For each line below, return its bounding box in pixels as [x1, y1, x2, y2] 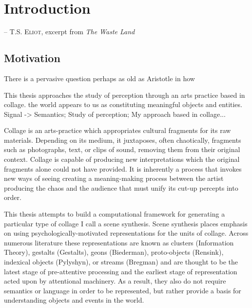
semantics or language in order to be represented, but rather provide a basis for [4, 285, 241, 295]
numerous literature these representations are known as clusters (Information [4, 237, 234, 247]
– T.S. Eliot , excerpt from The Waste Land [4, 26, 135, 37]
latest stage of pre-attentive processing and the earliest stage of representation [4, 266, 237, 276]
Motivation [4, 50, 60, 66]
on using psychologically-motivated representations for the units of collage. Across [4, 228, 249, 238]
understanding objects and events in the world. [4, 295, 144, 305]
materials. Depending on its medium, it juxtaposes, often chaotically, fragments [4, 134, 241, 145]
